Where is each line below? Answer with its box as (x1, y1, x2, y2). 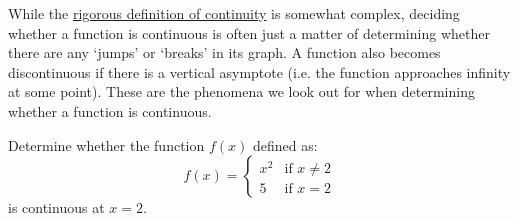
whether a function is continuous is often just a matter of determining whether (8, 22, 490, 43)
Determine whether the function (8, 134, 205, 155)
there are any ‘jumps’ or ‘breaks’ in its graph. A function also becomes (8, 42, 441, 63)
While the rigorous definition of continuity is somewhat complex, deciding (8, 3, 460, 23)
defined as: (252, 134, 318, 155)
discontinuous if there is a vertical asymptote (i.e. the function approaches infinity (8, 61, 511, 82)
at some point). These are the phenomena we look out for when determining (8, 81, 475, 102)
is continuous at (8, 197, 105, 218)
